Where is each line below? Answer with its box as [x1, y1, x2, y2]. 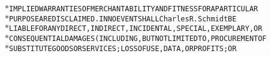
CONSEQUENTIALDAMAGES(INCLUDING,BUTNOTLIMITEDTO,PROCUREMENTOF [9, 34, 267, 43]
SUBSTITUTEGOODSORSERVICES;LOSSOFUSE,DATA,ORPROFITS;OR [9, 44, 237, 53]
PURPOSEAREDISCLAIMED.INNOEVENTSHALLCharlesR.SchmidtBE [9, 14, 237, 23]
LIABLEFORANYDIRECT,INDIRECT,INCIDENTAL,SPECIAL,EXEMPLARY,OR [9, 24, 263, 33]
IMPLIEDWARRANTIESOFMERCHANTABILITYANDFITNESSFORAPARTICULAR [9, 5, 258, 13]
